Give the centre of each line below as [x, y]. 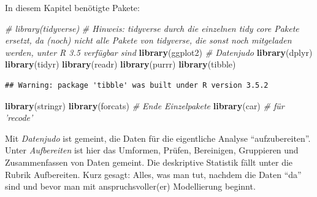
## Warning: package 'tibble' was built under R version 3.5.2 [137, 85]
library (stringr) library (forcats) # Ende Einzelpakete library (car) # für [145, 105]
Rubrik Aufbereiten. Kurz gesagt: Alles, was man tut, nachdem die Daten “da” [153, 174]
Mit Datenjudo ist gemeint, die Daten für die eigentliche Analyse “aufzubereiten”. [158, 138]
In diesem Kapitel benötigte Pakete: [72, 7]
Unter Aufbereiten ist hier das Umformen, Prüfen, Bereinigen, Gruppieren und [152, 150]
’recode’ [19, 118]
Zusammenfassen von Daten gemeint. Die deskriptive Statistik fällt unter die [149, 162]
